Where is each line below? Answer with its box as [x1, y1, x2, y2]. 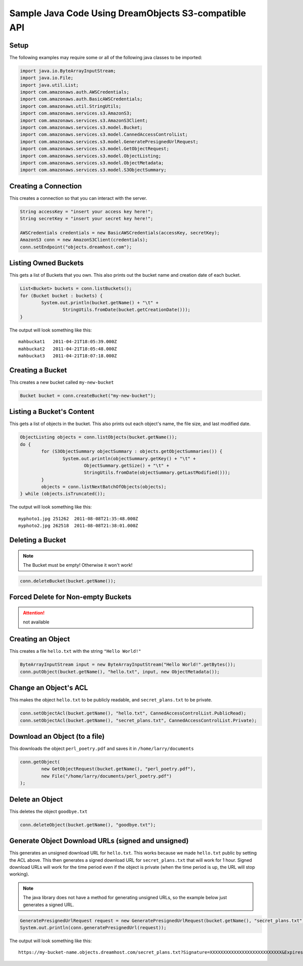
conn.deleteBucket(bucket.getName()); [20, 578, 116, 584]
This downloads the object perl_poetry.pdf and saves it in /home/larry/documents [9, 745, 194, 751]
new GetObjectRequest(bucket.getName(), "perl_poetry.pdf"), [41, 766, 196, 772]
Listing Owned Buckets [9, 259, 84, 268]
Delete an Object [9, 795, 63, 804]
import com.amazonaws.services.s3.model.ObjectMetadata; [20, 160, 164, 165]
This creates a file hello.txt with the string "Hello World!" [9, 648, 141, 654]
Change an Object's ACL [9, 684, 88, 692]
